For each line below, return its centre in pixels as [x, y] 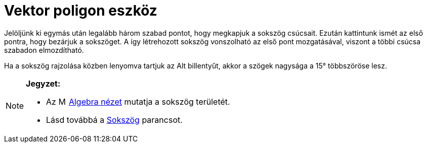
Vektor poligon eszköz [81, 11]
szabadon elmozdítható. [44, 50]
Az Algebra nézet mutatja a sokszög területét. [138, 101]
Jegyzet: [43, 83]
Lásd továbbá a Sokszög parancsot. [114, 120]
